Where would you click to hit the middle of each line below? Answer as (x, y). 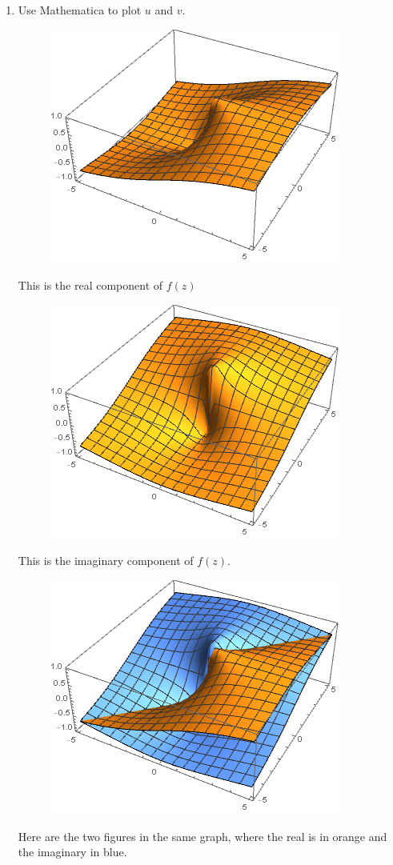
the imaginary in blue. (72, 852)
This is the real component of (90, 285)
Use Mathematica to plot (80, 10)
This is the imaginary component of (106, 561)
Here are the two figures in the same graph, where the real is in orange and (203, 836)
